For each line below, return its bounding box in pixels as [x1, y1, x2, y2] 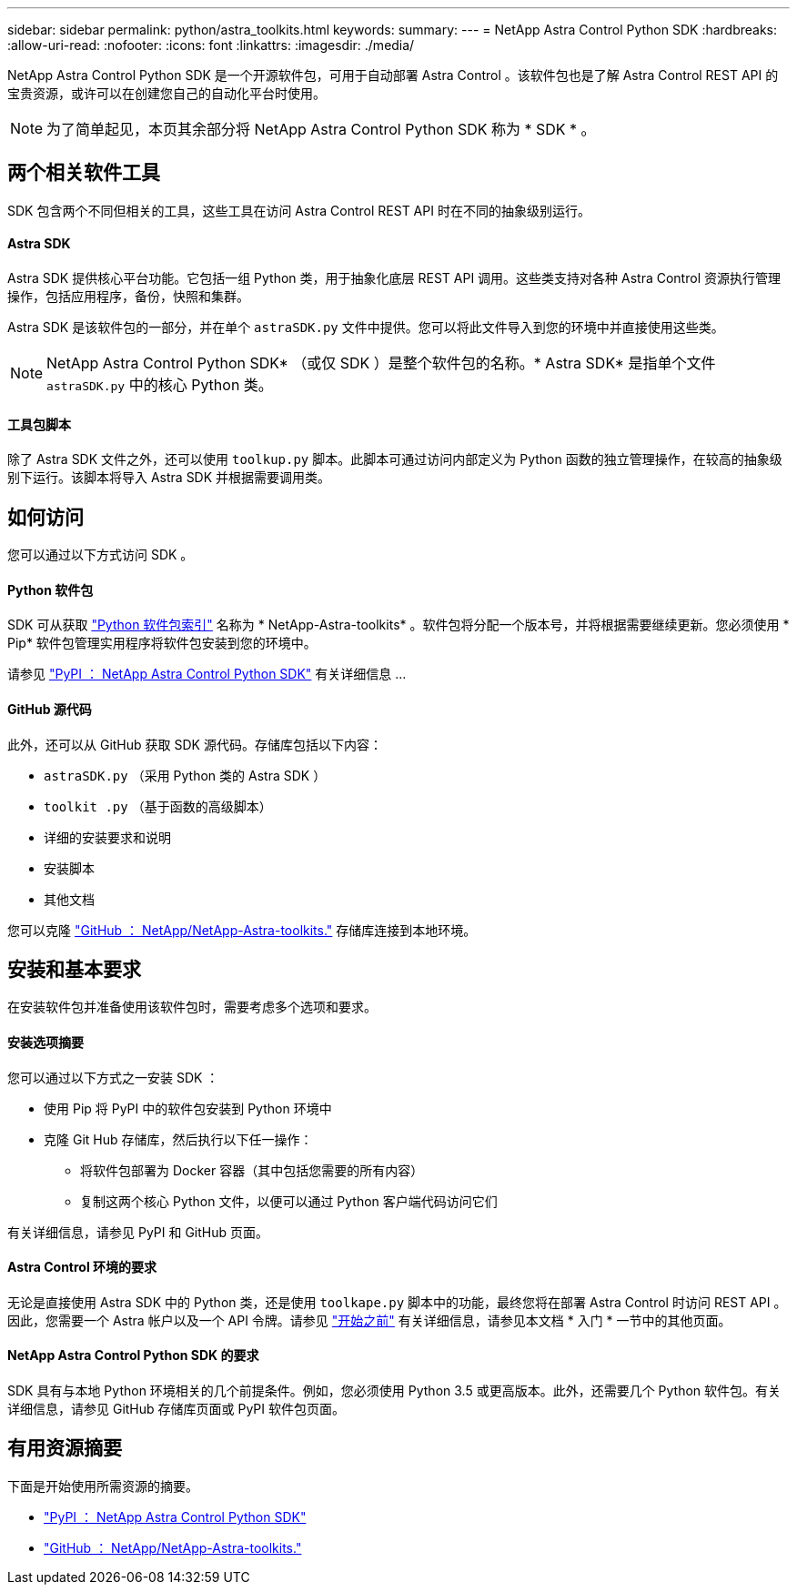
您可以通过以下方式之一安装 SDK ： [7, 1069, 219, 1085]
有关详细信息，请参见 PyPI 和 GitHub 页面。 [7, 1224, 268, 1240]
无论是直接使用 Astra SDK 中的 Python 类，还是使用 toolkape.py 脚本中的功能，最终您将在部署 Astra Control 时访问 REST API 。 [7, 1294, 787, 1310]
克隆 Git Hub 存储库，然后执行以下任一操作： [44, 1131, 313, 1147]
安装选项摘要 [7, 1034, 84, 1051]
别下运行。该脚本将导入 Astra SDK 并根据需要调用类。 [7, 469, 331, 486]
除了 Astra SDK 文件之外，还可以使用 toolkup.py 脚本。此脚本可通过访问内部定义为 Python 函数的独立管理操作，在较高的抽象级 [7, 451, 782, 468]
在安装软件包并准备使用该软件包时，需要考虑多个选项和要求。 [7, 999, 377, 1015]
